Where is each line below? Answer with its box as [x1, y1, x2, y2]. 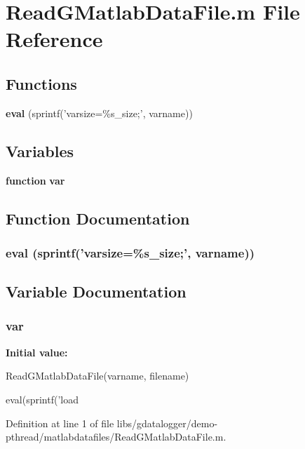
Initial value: [6, 344, 68, 359]
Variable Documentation [6, 281, 187, 302]
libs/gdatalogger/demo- [116, 415, 218, 430]
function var [6, 173, 65, 187]
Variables [6, 140, 74, 161]
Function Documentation [6, 207, 190, 229]
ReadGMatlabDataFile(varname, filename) [6, 368, 189, 383]
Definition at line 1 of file [6, 415, 114, 430]
